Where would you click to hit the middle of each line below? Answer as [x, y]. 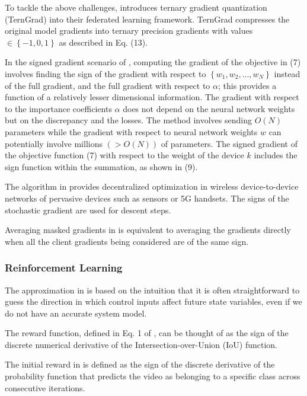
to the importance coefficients [58, 108]
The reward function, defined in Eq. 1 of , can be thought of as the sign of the [147, 333]
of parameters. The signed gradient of [229, 143]
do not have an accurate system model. [76, 313]
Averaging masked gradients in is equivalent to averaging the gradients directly [148, 230]
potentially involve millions [54, 143]
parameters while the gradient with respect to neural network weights [131, 131]
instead [287, 73]
